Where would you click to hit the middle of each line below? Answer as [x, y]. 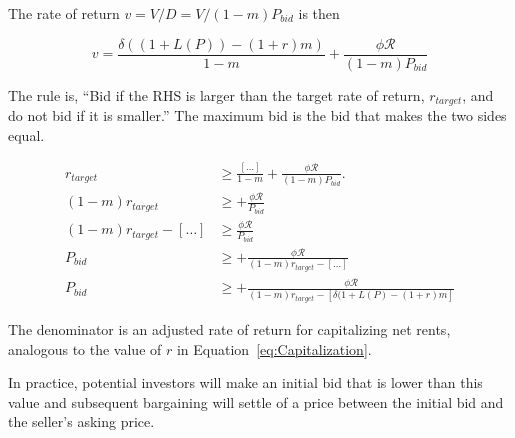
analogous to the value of [85, 348]
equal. [26, 134]
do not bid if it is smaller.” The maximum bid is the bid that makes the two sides [257, 115]
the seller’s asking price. [81, 421]
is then [319, 13]
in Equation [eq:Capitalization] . [274, 348]
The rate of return [64, 13]
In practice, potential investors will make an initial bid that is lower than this [245, 382]
